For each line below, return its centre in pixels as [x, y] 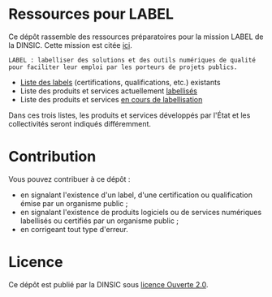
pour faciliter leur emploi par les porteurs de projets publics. [123, 67]
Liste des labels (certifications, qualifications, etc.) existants [120, 82]
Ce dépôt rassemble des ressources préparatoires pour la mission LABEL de [136, 37]
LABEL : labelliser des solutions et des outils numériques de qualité [132, 60]
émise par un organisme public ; [74, 203]
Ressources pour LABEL [91, 14]
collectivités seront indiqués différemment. [80, 123]
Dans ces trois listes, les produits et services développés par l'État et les [130, 115]
